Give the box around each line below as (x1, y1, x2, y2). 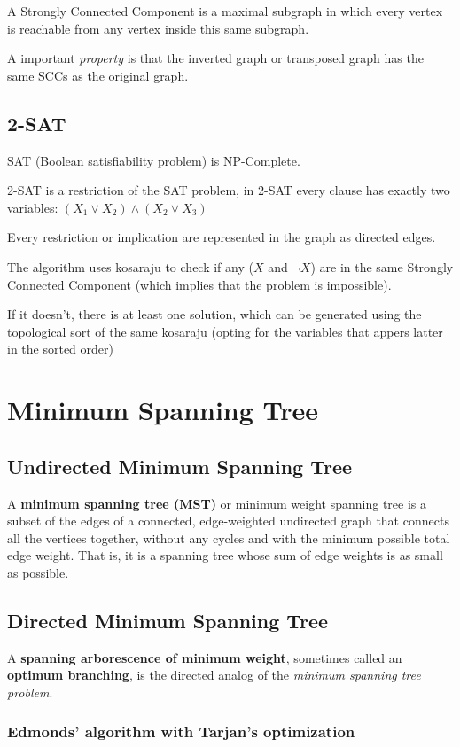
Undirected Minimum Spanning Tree (7, 452, 353, 479)
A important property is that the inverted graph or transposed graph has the (7, 49, 424, 67)
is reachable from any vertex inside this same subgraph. (7, 19, 309, 37)
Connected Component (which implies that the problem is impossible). (7, 275, 392, 293)
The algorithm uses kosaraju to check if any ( (7, 257, 253, 276)
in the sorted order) (7, 339, 113, 358)
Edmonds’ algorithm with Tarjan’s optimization (7, 720, 355, 743)
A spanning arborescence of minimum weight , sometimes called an (7, 648, 402, 666)
